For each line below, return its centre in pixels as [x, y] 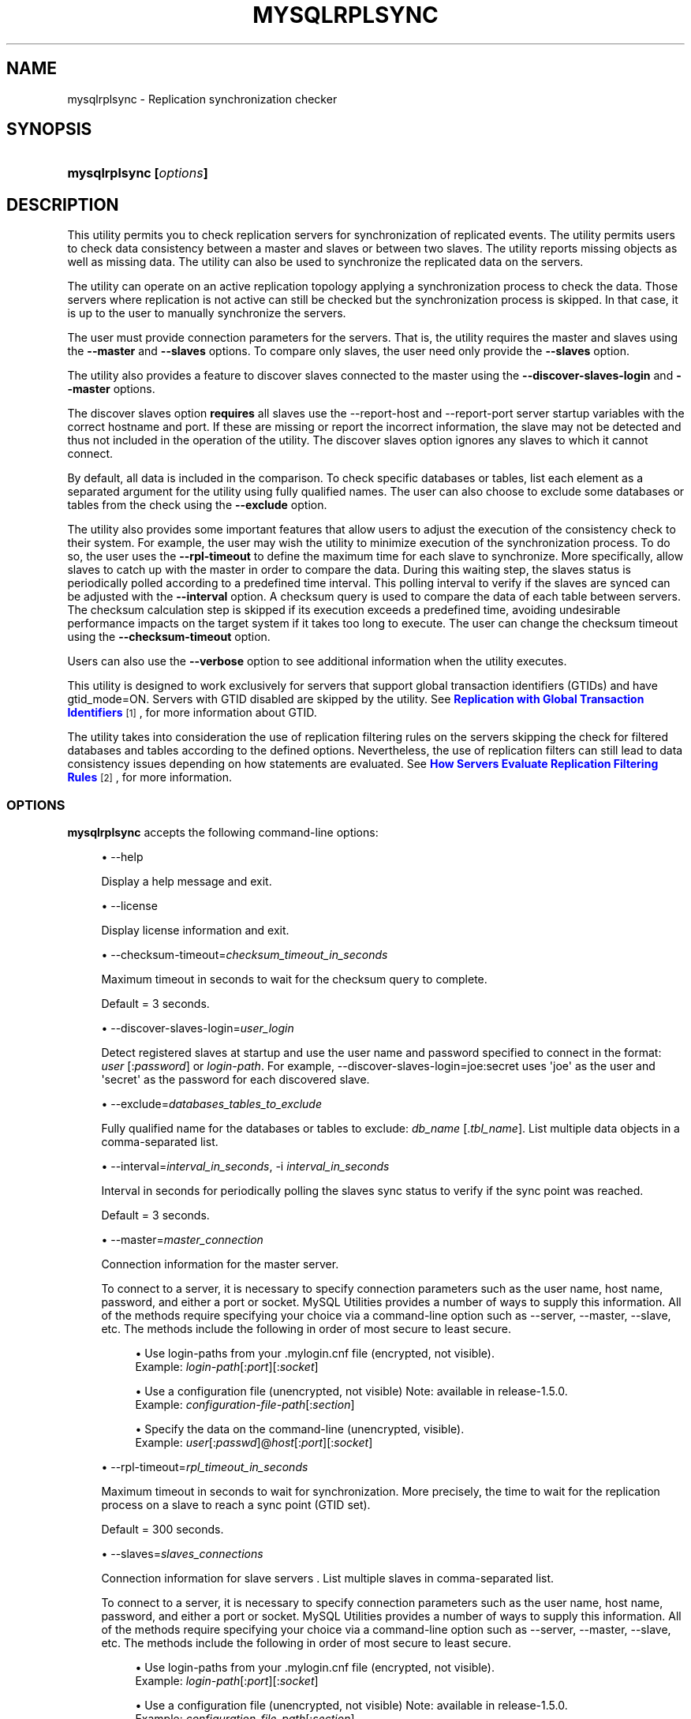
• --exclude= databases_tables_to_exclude [212, 1104]
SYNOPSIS [49, 129]
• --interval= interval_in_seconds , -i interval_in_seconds [245, 1167]
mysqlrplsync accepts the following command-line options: [223, 833]
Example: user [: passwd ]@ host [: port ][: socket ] [254, 1443]
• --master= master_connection [182, 1240]
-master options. [111, 389]
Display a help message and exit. [187, 882]
